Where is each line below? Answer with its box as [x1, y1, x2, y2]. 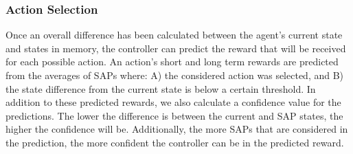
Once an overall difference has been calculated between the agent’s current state [5, 27, 343, 42]
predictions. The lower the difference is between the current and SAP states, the [5, 108, 343, 122]
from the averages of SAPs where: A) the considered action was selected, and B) [5, 68, 344, 82]
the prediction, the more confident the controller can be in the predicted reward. [5, 135, 344, 149]
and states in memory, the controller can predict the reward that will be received [5, 41, 346, 55]
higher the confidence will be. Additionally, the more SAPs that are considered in [5, 122, 348, 136]
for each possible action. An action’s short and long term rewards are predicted [5, 54, 339, 69]
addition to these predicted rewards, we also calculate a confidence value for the [5, 95, 341, 109]
